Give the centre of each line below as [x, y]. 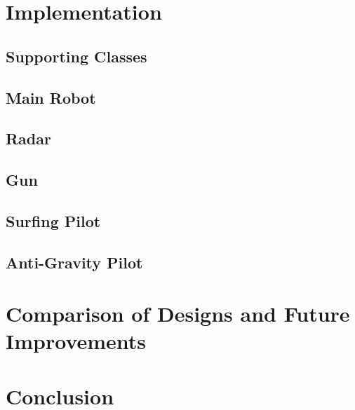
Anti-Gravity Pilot [74, 262]
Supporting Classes [76, 56]
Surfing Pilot [53, 220]
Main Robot [51, 97]
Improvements [76, 341]
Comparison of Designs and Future [178, 314]
